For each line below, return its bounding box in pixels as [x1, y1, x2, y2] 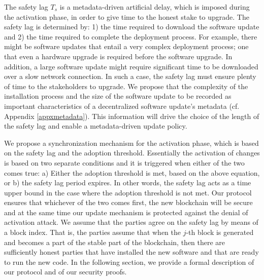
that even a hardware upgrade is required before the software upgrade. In [4, 51, 233, 61]
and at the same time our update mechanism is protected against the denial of [4, 207, 248, 217]
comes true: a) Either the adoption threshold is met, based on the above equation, [4, 167, 260, 178]
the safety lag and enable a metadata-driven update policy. [4, 121, 187, 131]
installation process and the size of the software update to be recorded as [4, 91, 232, 101]
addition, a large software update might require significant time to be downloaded [4, 61, 258, 71]
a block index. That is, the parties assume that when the [4, 227, 181, 237]
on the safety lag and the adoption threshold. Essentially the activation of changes [4, 147, 260, 158]
